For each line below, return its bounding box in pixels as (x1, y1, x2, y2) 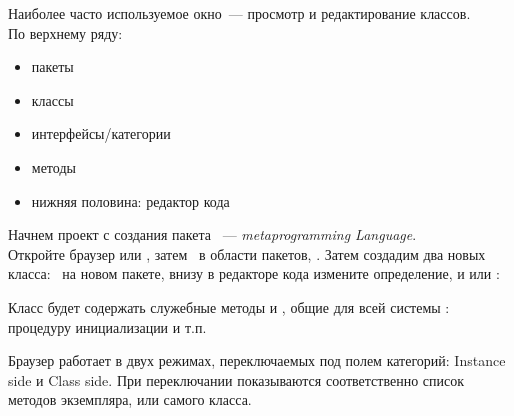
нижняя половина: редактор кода (31, 190, 230, 211)
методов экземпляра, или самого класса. (8, 389, 252, 410)
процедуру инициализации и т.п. (8, 316, 207, 337)
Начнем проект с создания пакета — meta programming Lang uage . (8, 224, 417, 245)
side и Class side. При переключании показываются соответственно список (8, 369, 465, 390)
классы (31, 89, 74, 110)
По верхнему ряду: (8, 22, 123, 43)
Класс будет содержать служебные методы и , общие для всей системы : (8, 296, 450, 317)
